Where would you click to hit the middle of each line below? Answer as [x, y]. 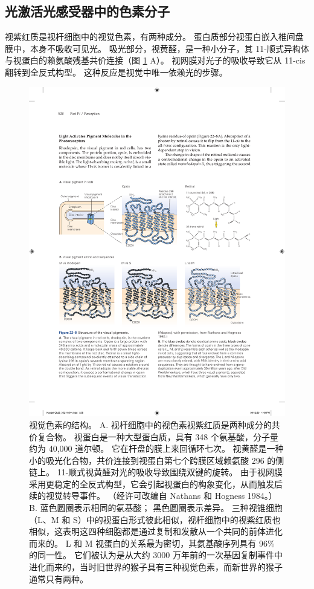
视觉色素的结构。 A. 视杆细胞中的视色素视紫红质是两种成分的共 [155, 424]
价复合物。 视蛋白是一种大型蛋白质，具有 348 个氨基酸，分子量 [154, 436]
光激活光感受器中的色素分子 [87, 11]
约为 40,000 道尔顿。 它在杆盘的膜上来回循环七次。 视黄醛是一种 [156, 448]
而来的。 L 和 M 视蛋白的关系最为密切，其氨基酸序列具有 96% [152, 543]
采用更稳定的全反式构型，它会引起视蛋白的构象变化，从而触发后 [156, 483]
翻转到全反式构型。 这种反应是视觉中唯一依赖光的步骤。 [116, 72]
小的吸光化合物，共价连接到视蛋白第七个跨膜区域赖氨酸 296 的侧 [157, 460]
